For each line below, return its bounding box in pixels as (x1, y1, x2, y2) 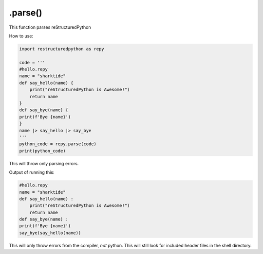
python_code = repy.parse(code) (19, 141, 97, 147)
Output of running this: (9, 169, 55, 175)
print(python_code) (19, 148, 66, 153)
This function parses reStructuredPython (9, 24, 91, 30)
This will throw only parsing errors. (9, 160, 79, 166)
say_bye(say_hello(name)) (19, 230, 81, 236)
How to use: (9, 33, 34, 39)
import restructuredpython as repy (19, 46, 104, 51)
